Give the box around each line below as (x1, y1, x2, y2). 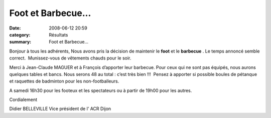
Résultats (49, 31, 68, 37)
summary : (9, 39, 32, 45)
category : (9, 31, 31, 37)
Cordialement (9, 96, 38, 102)
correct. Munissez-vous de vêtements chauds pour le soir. (9, 55, 131, 61)
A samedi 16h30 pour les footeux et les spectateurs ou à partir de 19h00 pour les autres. (9, 87, 192, 93)
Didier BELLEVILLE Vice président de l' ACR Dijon (9, 105, 111, 112)
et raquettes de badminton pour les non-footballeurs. (9, 78, 119, 84)
